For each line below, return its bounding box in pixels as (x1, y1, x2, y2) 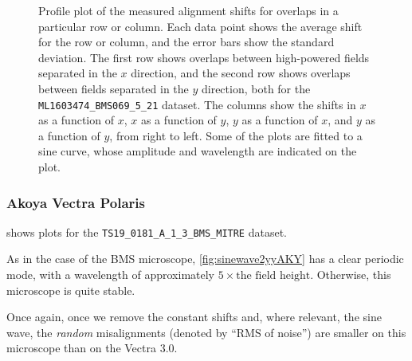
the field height (236, 270, 311, 282)
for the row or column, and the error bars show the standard (38, 33, 335, 50)
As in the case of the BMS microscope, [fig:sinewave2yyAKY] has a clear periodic (6, 250, 404, 267)
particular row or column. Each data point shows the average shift (38, 18, 363, 34)
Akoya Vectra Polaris (6, 192, 145, 212)
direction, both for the (201, 80, 311, 96)
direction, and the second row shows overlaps (131, 65, 351, 81)
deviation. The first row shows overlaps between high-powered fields (38, 49, 370, 65)
